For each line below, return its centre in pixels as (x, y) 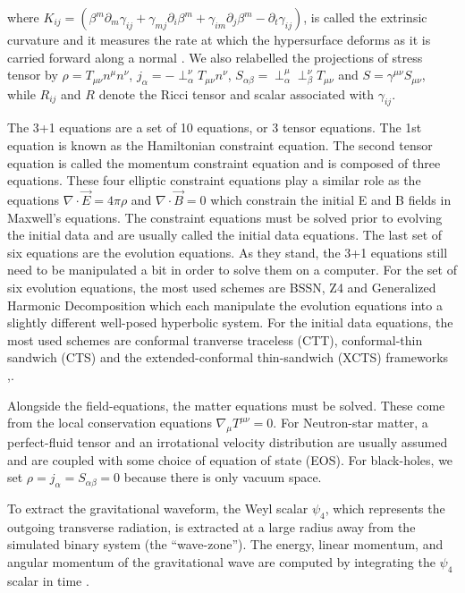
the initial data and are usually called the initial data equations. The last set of (225, 235)
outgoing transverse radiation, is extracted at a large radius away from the (211, 526)
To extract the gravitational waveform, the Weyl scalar (158, 508)
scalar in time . (48, 580)
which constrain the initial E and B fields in (331, 200)
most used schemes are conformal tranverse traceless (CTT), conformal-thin (215, 339)
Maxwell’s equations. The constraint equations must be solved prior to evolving (225, 217)
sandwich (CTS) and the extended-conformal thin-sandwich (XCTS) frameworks (228, 357)
